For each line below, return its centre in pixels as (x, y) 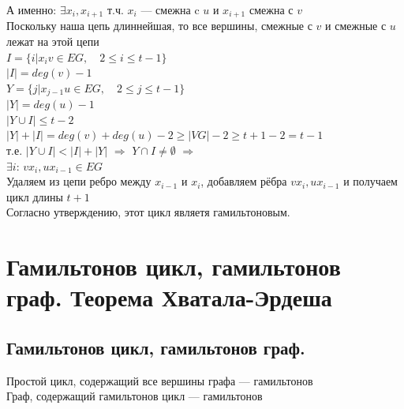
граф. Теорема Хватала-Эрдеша (169, 297)
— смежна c (170, 9)
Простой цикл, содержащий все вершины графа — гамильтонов (160, 380)
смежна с (271, 9)
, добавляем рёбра (244, 181)
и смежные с (356, 26)
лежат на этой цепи (53, 41)
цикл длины (35, 196)
